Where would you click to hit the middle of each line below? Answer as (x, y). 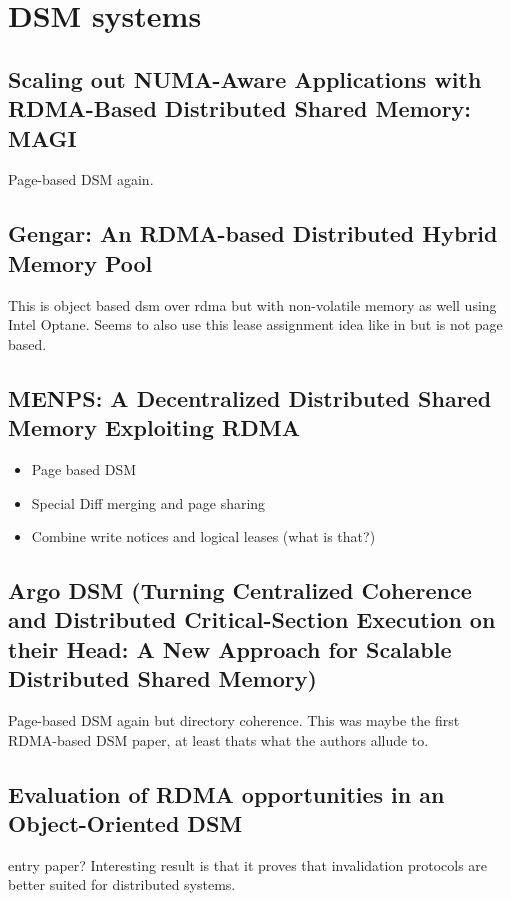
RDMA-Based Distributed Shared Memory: (240, 108)
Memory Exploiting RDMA (154, 427)
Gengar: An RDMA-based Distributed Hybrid (253, 233)
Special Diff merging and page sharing (148, 502)
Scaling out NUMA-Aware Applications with (245, 78)
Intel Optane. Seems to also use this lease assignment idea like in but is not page (255, 324)
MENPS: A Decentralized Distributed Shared (250, 397)
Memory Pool (80, 262)
